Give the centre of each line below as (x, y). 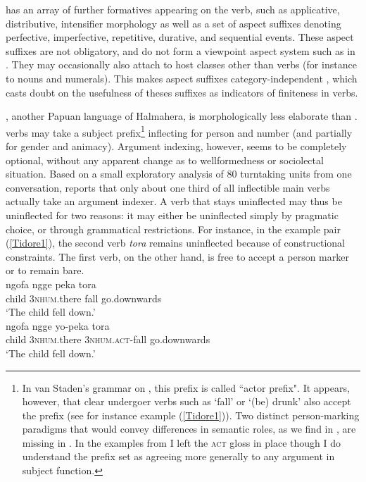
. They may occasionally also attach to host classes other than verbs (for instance (181, 64)
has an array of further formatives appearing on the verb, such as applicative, (173, 9)
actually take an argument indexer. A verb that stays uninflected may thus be (174, 201)
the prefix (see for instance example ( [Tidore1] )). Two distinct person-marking (191, 415)
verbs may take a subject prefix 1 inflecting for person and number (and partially (179, 131)
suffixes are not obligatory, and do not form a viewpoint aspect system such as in (181, 50)
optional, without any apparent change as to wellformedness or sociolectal (165, 160)
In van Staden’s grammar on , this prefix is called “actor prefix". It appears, (186, 387)
